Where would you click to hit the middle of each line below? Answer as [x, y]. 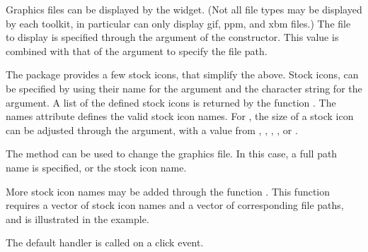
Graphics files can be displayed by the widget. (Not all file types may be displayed [184, 9]
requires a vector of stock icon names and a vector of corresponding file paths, [175, 205]
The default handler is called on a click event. [105, 242]
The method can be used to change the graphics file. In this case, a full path [172, 154]
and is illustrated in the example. [77, 218]
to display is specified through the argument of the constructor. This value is [172, 37]
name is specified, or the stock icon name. [96, 167]
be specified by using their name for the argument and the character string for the [184, 88]
